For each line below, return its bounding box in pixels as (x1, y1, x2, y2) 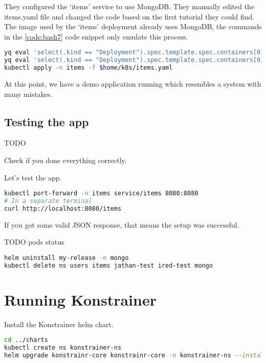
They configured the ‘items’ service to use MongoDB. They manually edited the (4, 1, 255, 11)
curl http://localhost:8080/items (4, 205, 122, 212)
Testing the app (4, 113, 89, 129)
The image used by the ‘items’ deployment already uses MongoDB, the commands (4, 21, 262, 32)
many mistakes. (4, 88, 53, 99)
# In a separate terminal (4, 197, 92, 205)
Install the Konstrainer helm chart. (4, 318, 114, 329)
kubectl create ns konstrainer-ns (4, 344, 122, 352)
